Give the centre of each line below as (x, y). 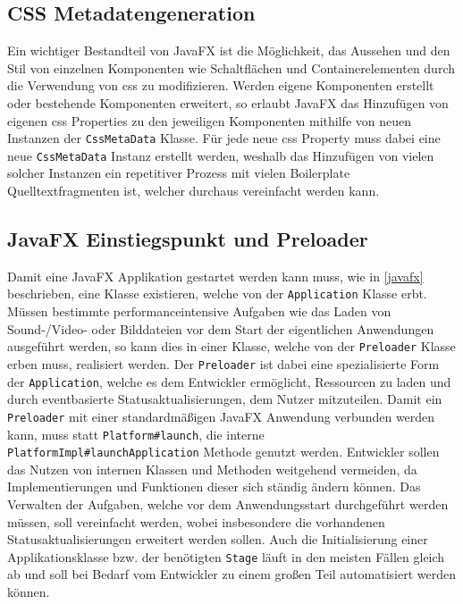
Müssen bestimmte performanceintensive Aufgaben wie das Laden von (199, 311)
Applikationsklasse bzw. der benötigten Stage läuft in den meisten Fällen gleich (226, 556)
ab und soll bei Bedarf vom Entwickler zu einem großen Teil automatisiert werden (231, 574)
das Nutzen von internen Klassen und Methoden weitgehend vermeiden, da (212, 469)
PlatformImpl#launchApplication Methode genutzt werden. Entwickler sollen (223, 452)
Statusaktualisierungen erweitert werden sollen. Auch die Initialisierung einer (218, 539)
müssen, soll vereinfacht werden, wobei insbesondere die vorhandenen (196, 521)
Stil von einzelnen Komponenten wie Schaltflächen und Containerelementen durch (231, 67)
